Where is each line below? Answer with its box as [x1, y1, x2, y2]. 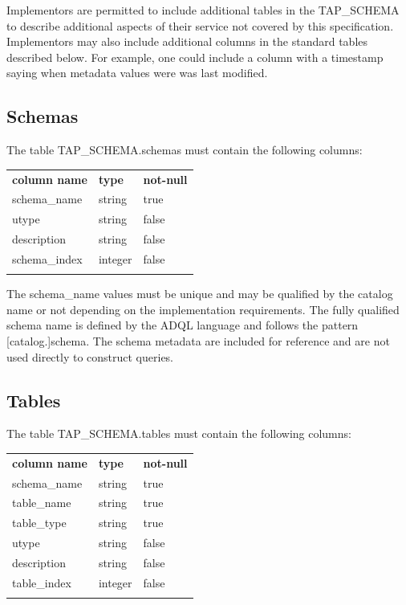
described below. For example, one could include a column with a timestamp [6, 48, 384, 65]
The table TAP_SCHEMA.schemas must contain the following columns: [6, 141, 363, 158]
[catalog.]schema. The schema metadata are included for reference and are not [6, 333, 390, 350]
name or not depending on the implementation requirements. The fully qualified [6, 300, 400, 317]
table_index [12, 574, 71, 591]
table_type [12, 514, 67, 531]
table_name [12, 494, 71, 511]
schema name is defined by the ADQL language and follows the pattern [6, 317, 359, 333]
